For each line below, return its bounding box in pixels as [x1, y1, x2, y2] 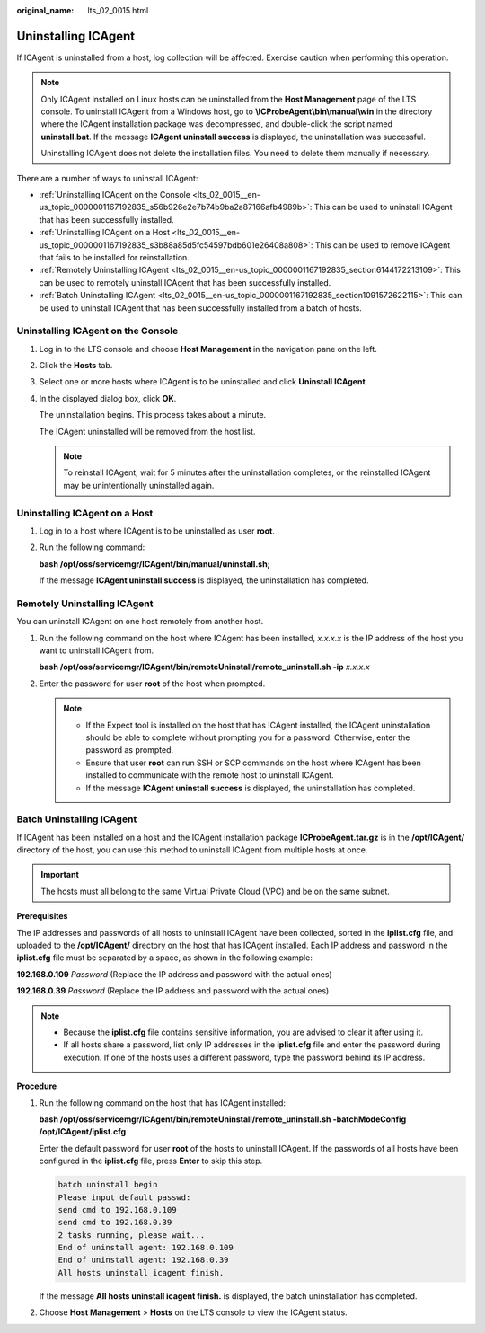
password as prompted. [85, 745, 174, 755]
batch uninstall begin [57, 1179, 158, 1190]
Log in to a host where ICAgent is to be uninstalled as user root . [39, 525, 276, 536]
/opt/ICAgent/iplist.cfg [39, 1126, 127, 1137]
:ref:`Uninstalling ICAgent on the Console [39, 190, 190, 200]
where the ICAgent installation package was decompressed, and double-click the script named [40, 119, 392, 129]
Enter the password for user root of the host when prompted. [39, 678, 266, 689]
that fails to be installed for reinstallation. [39, 252, 190, 262]
